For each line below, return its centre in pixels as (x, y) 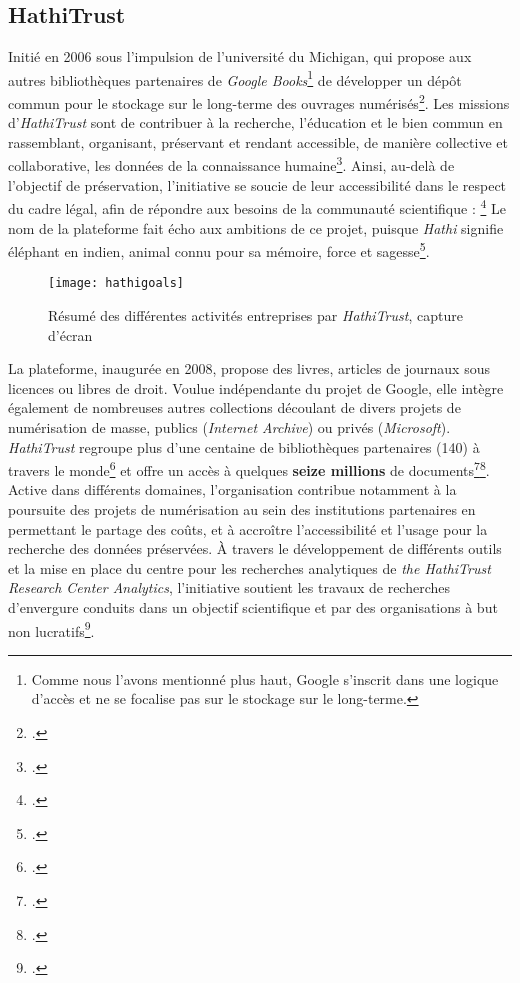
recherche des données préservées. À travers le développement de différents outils (255, 548)
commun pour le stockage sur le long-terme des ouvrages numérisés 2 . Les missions (259, 101)
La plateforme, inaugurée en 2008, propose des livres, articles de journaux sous (249, 368)
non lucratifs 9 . (51, 629)
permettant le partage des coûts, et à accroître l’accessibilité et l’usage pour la (248, 528)
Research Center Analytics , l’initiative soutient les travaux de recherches (229, 587)
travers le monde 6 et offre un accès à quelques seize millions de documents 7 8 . (249, 468)
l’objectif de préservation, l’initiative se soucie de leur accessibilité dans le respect (257, 184)
